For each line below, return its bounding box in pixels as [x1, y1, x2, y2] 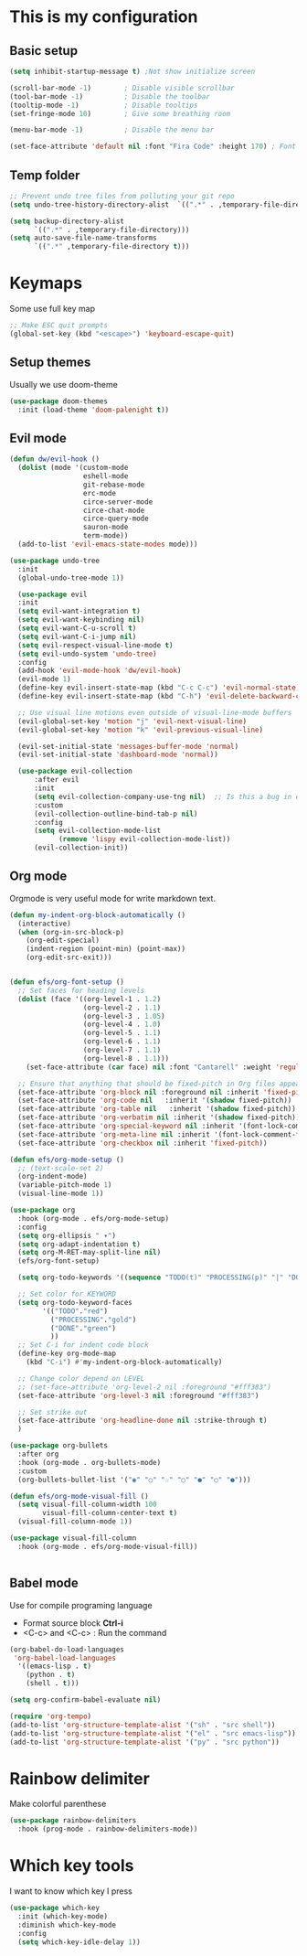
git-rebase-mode [82, 480, 145, 489]
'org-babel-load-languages [13, 1653, 117, 1662]
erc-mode [82, 488, 117, 497]
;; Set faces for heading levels [17, 986, 145, 995]
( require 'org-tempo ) [9, 1712, 92, 1721]
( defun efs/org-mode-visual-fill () [9, 1491, 149, 1501]
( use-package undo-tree [9, 556, 101, 565]
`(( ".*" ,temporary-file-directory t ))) [33, 242, 190, 251]
